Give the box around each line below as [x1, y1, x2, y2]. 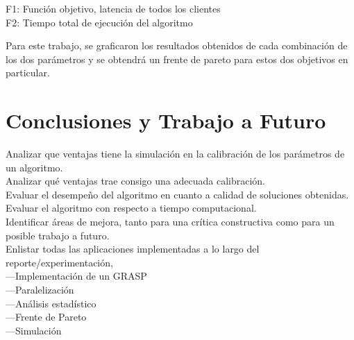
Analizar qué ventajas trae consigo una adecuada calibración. [6, 173, 266, 188]
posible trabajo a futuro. [6, 228, 110, 242]
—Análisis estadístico [6, 296, 96, 310]
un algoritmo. [6, 160, 63, 174]
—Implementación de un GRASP [6, 269, 147, 283]
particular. [6, 65, 50, 80]
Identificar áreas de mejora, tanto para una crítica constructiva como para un [6, 214, 335, 229]
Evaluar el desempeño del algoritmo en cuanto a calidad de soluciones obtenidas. [6, 187, 349, 201]
